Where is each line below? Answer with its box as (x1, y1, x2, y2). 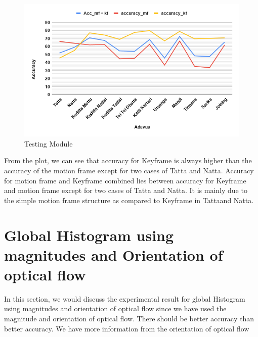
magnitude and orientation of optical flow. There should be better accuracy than (4, 313, 254, 324)
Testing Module (24, 138, 73, 149)
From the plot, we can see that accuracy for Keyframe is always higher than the (4, 155, 252, 166)
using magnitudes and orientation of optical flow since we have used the (4, 303, 227, 314)
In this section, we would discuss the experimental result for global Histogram (4, 293, 245, 304)
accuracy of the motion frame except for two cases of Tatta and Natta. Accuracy (4, 165, 254, 175)
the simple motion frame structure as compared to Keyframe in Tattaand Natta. (4, 195, 254, 205)
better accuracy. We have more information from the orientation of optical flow (4, 323, 249, 333)
